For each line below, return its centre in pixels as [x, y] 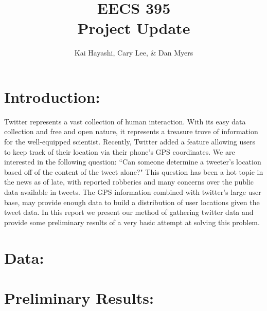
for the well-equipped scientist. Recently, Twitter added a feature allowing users [130, 142]
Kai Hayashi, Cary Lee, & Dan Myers [134, 53]
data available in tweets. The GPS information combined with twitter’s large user [133, 192]
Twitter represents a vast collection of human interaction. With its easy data [125, 121]
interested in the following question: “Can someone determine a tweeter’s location [133, 162]
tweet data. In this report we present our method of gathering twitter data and [129, 212]
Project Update [134, 28]
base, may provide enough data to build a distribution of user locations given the [132, 202]
